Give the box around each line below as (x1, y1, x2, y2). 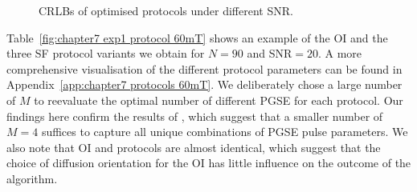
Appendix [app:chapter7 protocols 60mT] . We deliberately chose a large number (6, 76, 403, 93)
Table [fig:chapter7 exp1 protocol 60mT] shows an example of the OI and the (6, 29, 388, 46)
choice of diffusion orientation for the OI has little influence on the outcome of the (6, 154, 411, 171)
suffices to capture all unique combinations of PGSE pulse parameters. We (41, 123, 408, 140)
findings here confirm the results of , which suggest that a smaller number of (6, 107, 383, 124)
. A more (317, 45, 362, 62)
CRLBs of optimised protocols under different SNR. (39, 2, 293, 18)
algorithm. (6, 170, 58, 186)
